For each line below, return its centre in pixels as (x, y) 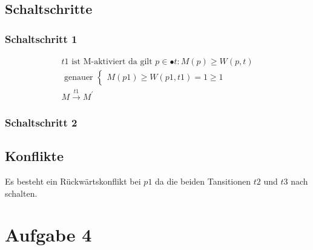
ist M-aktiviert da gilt (112, 62)
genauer (79, 78)
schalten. (21, 193)
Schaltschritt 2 (41, 122)
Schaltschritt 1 (41, 38)
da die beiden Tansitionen (203, 181)
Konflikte (35, 156)
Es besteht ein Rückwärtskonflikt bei (73, 181)
